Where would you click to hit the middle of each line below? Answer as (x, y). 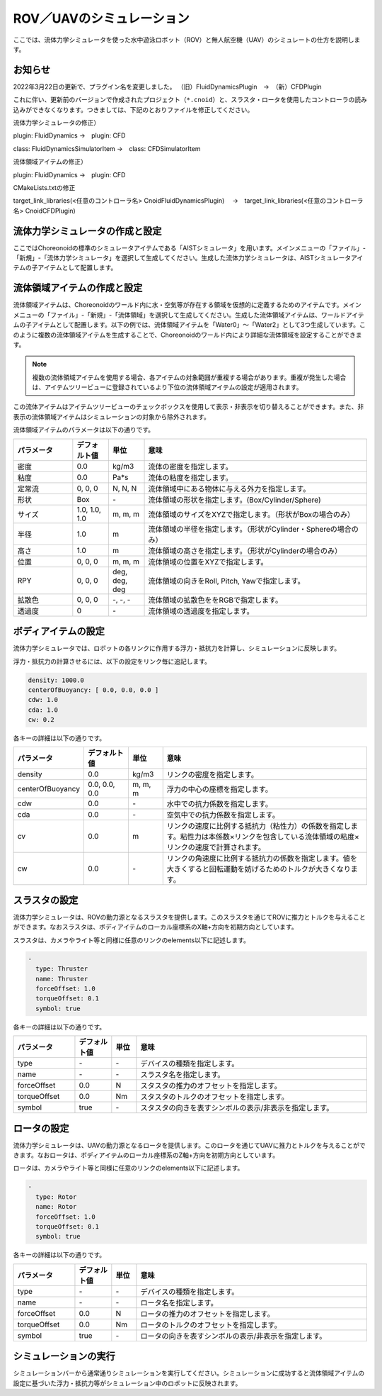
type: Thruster (62, 969)
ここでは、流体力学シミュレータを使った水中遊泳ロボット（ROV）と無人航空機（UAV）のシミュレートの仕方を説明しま (187, 40)
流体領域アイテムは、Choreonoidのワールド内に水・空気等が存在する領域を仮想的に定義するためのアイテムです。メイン (187, 305)
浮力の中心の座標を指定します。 (219, 789)
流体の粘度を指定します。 (190, 477)
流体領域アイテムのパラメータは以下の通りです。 (84, 430)
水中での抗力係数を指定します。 (219, 804)
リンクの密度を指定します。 (212, 775)
